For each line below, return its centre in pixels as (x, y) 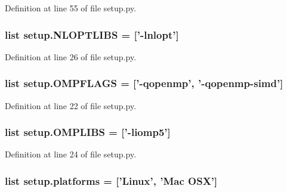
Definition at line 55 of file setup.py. (71, 8)
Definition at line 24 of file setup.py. (71, 154)
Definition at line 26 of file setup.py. (71, 56)
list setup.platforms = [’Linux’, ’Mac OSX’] (111, 180)
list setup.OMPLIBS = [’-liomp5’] (88, 132)
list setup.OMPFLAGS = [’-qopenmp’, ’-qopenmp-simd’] (144, 83)
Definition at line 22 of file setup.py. (71, 105)
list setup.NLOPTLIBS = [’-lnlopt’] (92, 34)
